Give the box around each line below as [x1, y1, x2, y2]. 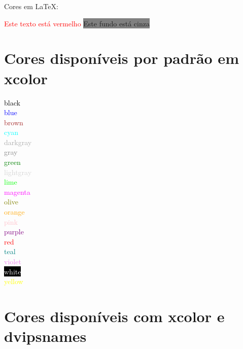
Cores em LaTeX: [4, 1, 58, 11]
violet [4, 256, 21, 266]
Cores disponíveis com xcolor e [4, 305, 225, 326]
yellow [4, 276, 23, 287]
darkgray [4, 136, 32, 147]
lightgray [4, 166, 32, 177]
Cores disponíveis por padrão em [4, 48, 239, 68]
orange [4, 206, 25, 217]
